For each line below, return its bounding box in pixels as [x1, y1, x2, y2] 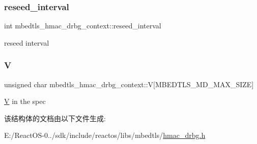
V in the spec [4, 96, 46, 106]
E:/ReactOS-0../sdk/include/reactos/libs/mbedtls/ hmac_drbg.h [4, 130, 206, 140]
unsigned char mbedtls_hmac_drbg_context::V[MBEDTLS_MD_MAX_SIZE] [4, 79, 254, 89]
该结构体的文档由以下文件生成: [4, 113, 106, 123]
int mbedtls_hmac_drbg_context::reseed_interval [4, 20, 161, 31]
